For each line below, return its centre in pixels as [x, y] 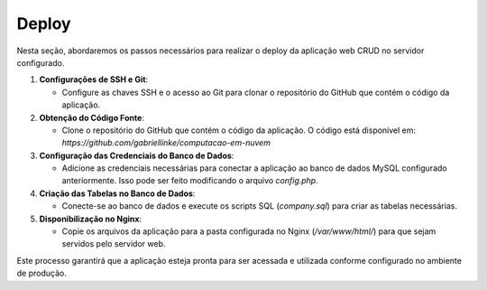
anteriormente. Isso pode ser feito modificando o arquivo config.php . [190, 181]
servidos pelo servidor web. [114, 244]
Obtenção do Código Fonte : [92, 117]
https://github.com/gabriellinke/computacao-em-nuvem [166, 143]
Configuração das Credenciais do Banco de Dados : [137, 155]
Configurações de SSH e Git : [94, 80]
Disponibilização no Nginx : [91, 219]
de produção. [41, 273]
